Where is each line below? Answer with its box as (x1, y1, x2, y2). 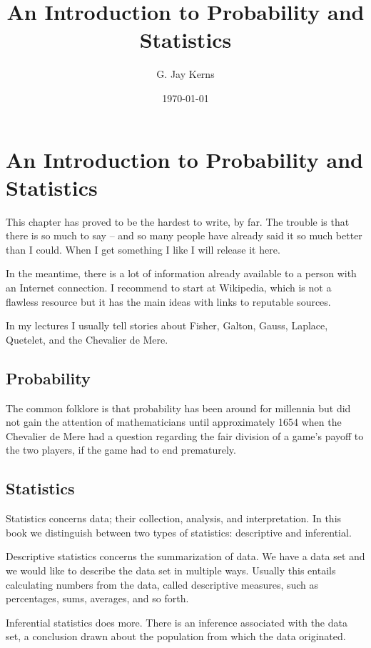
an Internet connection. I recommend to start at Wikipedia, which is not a (6, 280, 332, 294)
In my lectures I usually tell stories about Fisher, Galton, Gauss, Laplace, (6, 318, 328, 333)
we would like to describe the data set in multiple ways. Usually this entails (6, 562, 336, 577)
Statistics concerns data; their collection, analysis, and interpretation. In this (6, 511, 342, 526)
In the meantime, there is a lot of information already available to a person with (6, 266, 357, 281)
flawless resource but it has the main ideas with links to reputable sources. (6, 294, 331, 309)
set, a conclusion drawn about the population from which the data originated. (6, 629, 346, 644)
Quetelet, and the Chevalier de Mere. (6, 332, 168, 347)
